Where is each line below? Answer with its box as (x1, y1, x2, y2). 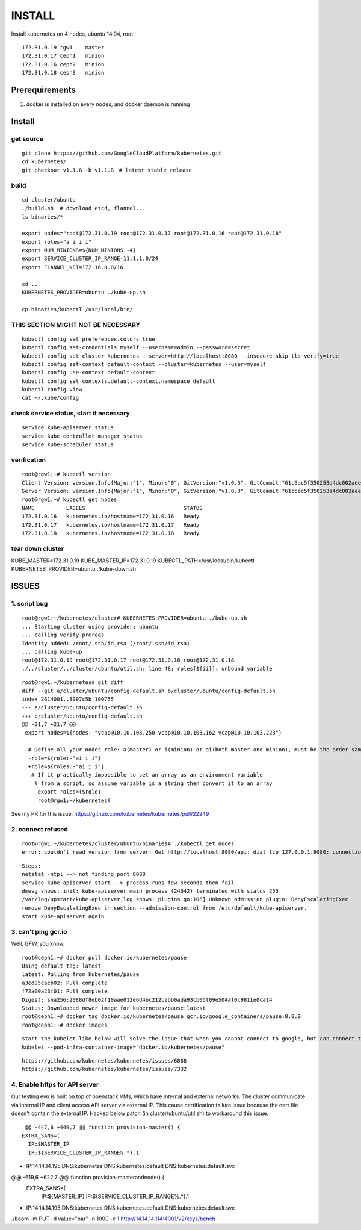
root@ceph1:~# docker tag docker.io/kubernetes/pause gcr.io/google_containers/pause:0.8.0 (22, 1013, 301, 1020)
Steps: (22, 862, 42, 869)
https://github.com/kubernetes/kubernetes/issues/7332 (22, 1066, 187, 1073)
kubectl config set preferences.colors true (22, 335, 156, 343)
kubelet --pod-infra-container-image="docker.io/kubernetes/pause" (22, 1043, 225, 1051)
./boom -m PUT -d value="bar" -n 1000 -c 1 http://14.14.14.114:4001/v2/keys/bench (11, 1215, 216, 1222)
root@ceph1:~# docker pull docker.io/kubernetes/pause (22, 954, 187, 961)
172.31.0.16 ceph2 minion (22, 61, 105, 67)
